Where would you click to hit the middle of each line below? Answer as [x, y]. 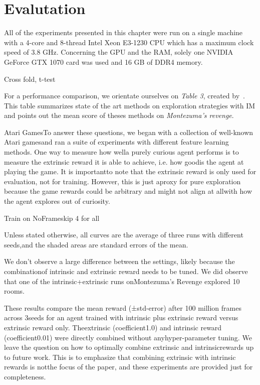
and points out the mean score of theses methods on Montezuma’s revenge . [119, 115]
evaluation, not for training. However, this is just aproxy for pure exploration [122, 181]
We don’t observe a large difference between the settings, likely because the [119, 261]
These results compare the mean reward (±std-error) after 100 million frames [123, 307]
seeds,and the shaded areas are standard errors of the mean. [96, 244]
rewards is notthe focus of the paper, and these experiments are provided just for [128, 367]
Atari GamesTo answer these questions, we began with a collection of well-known [129, 132]
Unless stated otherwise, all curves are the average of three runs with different [124, 235]
